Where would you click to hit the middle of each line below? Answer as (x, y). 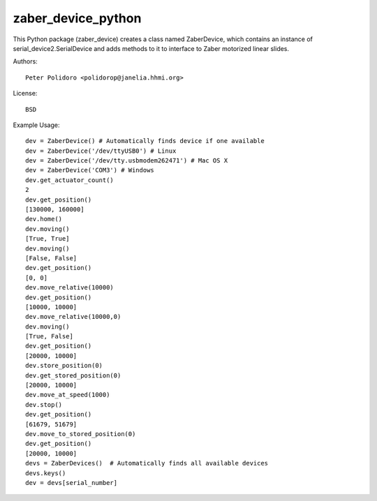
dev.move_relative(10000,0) (73, 317)
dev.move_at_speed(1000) (68, 395)
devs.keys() (46, 473)
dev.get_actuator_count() (70, 180)
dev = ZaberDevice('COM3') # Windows (90, 170)
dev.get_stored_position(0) (73, 375)
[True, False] (49, 336)
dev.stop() (44, 404)
